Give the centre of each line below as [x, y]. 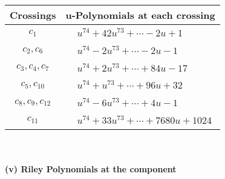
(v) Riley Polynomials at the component [91, 169]
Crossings [33, 15]
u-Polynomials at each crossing [140, 15]
